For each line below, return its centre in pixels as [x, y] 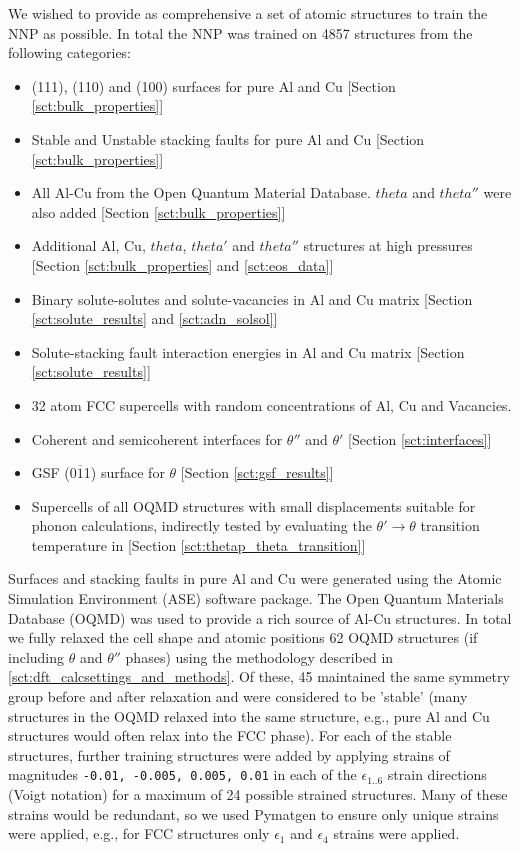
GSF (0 [54, 472]
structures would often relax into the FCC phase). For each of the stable [230, 735]
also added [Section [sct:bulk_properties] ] [158, 211]
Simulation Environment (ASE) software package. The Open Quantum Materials [256, 598]
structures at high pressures [388, 245]
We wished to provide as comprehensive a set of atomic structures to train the [248, 13]
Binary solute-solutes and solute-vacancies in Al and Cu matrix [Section [252, 298]
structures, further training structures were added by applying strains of [229, 754]
